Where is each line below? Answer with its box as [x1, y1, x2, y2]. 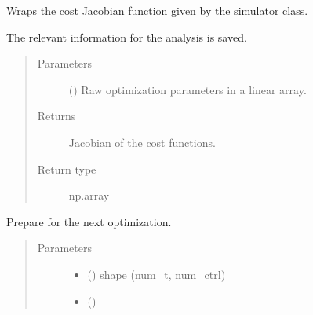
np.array [68, 187, 110, 203]
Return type [37, 160, 96, 177]
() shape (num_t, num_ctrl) [87, 266, 226, 282]
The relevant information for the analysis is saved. [6, 28, 247, 45]
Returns [37, 108, 76, 124]
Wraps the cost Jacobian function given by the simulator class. [6, 2, 308, 18]
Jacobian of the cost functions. [68, 134, 216, 150]
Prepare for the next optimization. [6, 213, 172, 229]
